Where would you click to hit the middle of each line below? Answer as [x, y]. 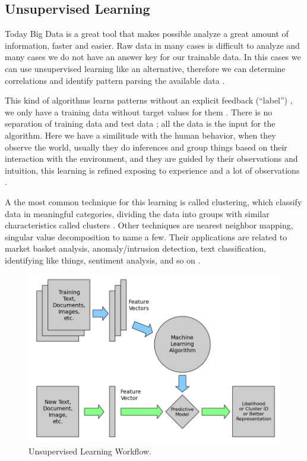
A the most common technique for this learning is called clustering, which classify [153, 201]
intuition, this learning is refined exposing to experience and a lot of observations [152, 170]
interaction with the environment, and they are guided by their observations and [151, 159]
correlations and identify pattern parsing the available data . [115, 80]
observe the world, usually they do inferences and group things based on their [146, 147]
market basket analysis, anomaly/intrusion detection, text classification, [135, 248]
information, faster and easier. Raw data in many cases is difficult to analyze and [152, 45]
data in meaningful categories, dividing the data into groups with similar [137, 213]
